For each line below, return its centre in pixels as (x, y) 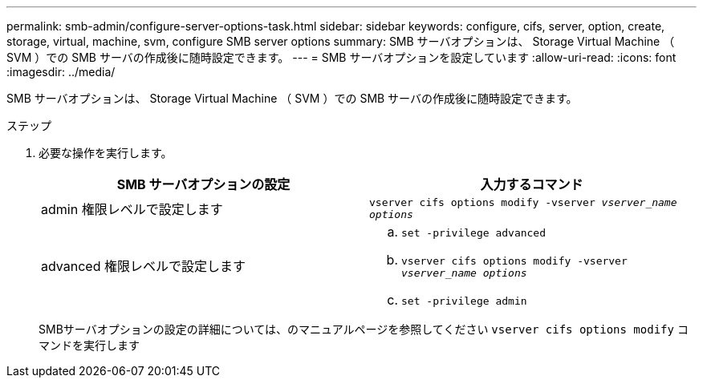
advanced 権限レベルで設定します (143, 266)
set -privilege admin (464, 301)
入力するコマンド (532, 184)
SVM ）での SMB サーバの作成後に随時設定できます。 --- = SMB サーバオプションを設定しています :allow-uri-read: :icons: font (341, 57)
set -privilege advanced (474, 233)
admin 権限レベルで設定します (132, 209)
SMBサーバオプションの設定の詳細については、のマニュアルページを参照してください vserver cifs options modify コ (364, 329)
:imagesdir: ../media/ (61, 72)
